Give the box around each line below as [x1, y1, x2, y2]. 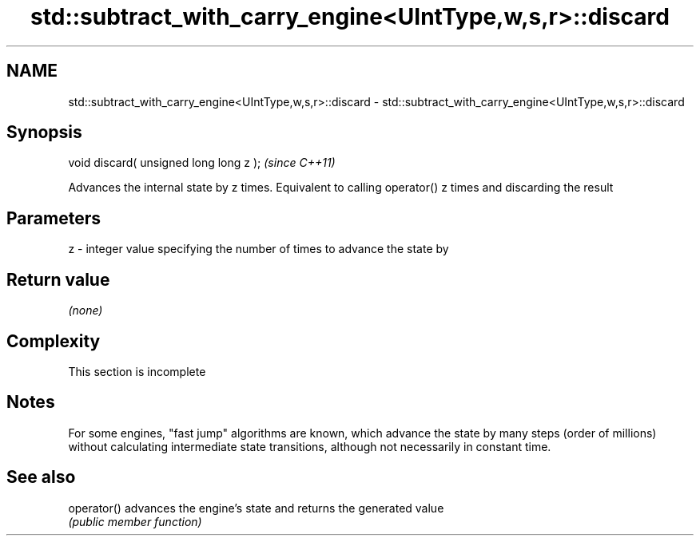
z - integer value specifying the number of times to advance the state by [68, 242, 449, 256]
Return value [6, 269, 110, 290]
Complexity [6, 330, 101, 351]
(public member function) [68, 514, 202, 528]
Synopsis [6, 122, 82, 143]
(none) [68, 303, 103, 318]
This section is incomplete [68, 364, 206, 378]
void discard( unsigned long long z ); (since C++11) [68, 156, 336, 170]
